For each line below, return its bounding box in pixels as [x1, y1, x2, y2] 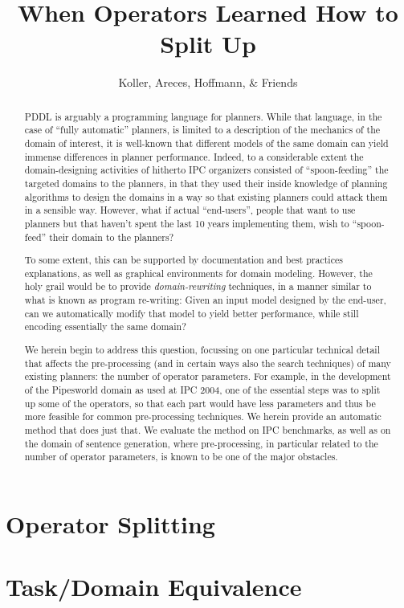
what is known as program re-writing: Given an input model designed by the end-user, [24, 293, 386, 307]
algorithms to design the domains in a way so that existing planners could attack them [24, 190, 388, 203]
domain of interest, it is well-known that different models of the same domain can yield [24, 137, 389, 150]
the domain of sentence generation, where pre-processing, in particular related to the [24, 436, 378, 450]
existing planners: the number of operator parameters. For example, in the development [24, 369, 391, 383]
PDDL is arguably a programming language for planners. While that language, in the [24, 109, 382, 123]
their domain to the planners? [49, 230, 174, 243]
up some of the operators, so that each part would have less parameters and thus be [24, 396, 376, 410]
